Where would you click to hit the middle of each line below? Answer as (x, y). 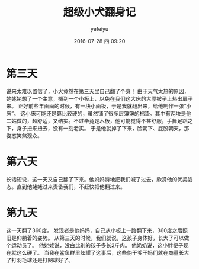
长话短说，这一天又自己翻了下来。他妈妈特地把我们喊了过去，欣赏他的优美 (97, 179)
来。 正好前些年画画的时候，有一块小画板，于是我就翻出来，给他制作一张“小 (99, 106)
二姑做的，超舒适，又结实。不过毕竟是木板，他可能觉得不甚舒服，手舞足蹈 (97, 121)
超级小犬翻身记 (99, 12)
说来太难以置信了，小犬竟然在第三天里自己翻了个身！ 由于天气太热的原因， (98, 91)
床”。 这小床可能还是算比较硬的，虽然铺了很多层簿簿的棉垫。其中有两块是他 (99, 113)
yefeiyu (99, 29)
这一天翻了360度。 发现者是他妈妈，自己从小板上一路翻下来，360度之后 (94, 230)
